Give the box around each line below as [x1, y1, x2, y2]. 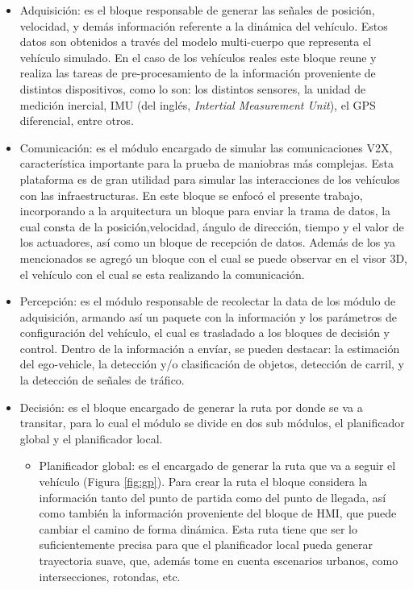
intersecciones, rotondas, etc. [39, 567, 181, 584]
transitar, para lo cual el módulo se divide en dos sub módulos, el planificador [19, 414, 405, 431]
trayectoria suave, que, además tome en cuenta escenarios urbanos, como [39, 552, 398, 568]
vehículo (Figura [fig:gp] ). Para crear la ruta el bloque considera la [39, 473, 368, 490]
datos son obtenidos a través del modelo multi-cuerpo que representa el [19, 33, 372, 50]
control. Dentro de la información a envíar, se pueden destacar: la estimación [19, 339, 400, 356]
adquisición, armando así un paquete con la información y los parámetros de [19, 308, 397, 325]
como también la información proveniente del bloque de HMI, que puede [39, 505, 397, 521]
